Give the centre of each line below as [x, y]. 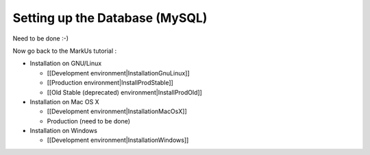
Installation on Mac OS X [64, 102]
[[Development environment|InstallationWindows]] [118, 140]
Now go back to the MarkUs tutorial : [65, 51]
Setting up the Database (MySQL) [110, 18]
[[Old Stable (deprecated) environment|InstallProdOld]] [124, 92]
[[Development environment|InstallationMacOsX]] [117, 111]
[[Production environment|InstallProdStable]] [110, 83]
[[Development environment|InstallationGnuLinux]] [118, 73]
